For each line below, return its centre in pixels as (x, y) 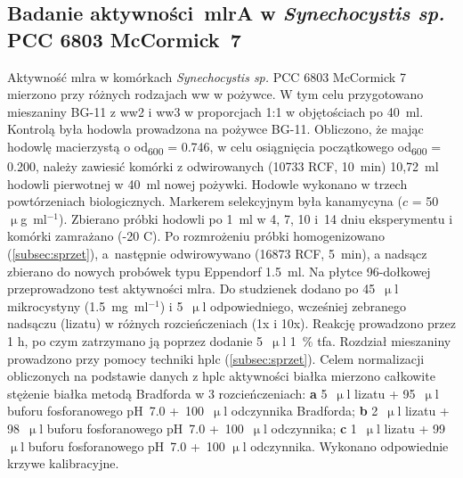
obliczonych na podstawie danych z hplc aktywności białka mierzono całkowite (221, 376)
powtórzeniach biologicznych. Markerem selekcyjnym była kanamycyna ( (205, 201)
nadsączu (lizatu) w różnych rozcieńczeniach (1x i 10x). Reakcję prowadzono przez (231, 323)
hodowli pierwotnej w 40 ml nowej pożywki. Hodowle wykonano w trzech (207, 183)
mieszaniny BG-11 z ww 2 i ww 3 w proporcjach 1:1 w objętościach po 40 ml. (215, 111)
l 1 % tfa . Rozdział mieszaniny (367, 341)
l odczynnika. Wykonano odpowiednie (345, 445)
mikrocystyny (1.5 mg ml (78, 305)
